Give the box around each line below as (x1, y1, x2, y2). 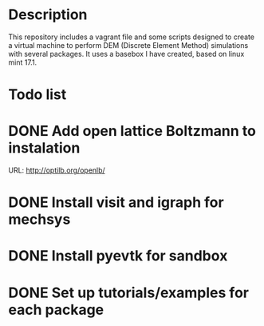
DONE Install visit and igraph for (8, 193, 225, 212)
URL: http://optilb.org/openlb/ (8, 165, 105, 175)
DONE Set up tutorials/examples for (8, 284, 250, 301)
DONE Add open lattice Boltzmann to (8, 122, 257, 141)
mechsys (8, 210, 71, 229)
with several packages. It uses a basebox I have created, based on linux (8, 49, 245, 58)
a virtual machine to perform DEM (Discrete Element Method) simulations (8, 40, 249, 50)
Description (8, 6, 88, 24)
